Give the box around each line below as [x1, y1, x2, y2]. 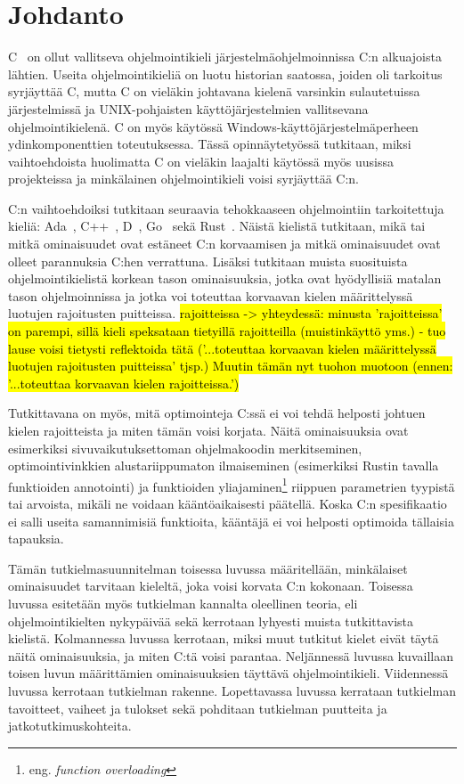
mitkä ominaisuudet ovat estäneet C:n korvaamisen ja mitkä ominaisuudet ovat [8, 234, 441, 253]
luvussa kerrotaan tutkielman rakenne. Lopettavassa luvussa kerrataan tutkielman [8, 681, 456, 699]
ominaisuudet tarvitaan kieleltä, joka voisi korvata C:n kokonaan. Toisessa [8, 576, 413, 595]
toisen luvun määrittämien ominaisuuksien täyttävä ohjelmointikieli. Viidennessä [8, 664, 449, 682]
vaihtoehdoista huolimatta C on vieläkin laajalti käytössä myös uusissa [8, 151, 394, 170]
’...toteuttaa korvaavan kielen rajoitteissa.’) [8, 373, 240, 392]
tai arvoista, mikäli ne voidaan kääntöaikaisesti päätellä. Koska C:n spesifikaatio [8, 494, 447, 513]
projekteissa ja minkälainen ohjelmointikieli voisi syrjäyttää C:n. [8, 169, 359, 188]
